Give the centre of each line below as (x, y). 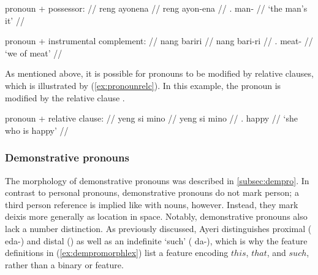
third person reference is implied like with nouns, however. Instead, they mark (152, 204)
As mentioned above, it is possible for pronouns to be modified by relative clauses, (159, 73)
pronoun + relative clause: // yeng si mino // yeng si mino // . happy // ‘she (151, 118)
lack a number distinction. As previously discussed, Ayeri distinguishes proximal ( (158, 228)
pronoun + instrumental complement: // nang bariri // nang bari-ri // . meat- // (159, 41)
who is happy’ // (37, 130)
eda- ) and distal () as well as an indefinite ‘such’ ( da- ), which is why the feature (156, 240)
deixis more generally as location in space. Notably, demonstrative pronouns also (156, 216)
